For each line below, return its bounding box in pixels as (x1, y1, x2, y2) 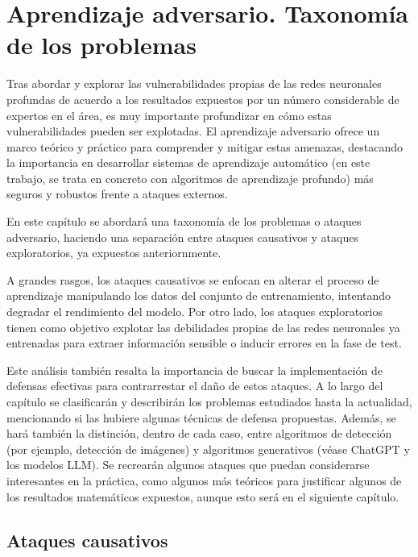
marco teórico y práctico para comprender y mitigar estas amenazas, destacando (6, 138, 404, 155)
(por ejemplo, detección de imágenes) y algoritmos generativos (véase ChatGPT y (6, 440, 410, 457)
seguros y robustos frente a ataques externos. (6, 185, 228, 202)
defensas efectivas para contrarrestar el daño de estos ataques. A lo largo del (6, 377, 383, 394)
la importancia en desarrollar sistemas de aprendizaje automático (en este (6, 154, 370, 171)
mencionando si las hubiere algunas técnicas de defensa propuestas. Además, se (6, 409, 396, 426)
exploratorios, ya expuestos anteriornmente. (6, 244, 221, 261)
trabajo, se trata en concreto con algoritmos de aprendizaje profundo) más (6, 169, 374, 186)
